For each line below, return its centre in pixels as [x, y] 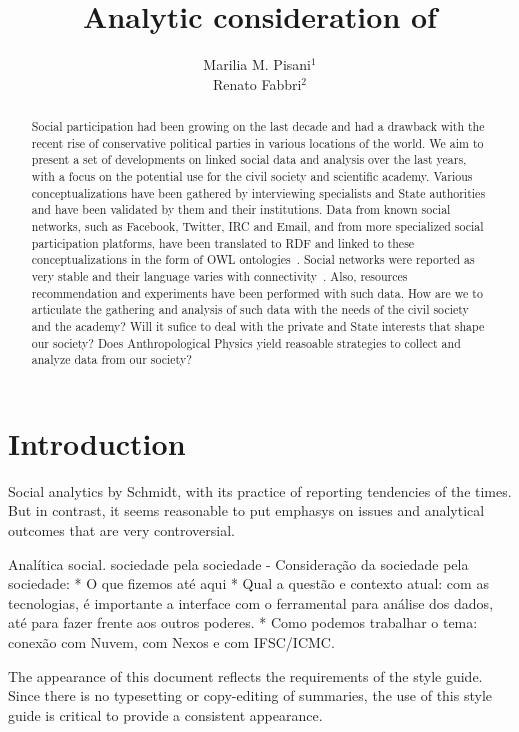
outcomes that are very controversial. [122, 530]
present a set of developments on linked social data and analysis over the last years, [249, 159]
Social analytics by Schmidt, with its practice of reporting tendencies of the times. [260, 490]
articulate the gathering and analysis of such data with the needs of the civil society [250, 309]
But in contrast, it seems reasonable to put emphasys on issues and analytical [246, 510]
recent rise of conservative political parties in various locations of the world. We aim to [257, 142]
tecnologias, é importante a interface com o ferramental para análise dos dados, [251, 602]
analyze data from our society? [111, 359]
